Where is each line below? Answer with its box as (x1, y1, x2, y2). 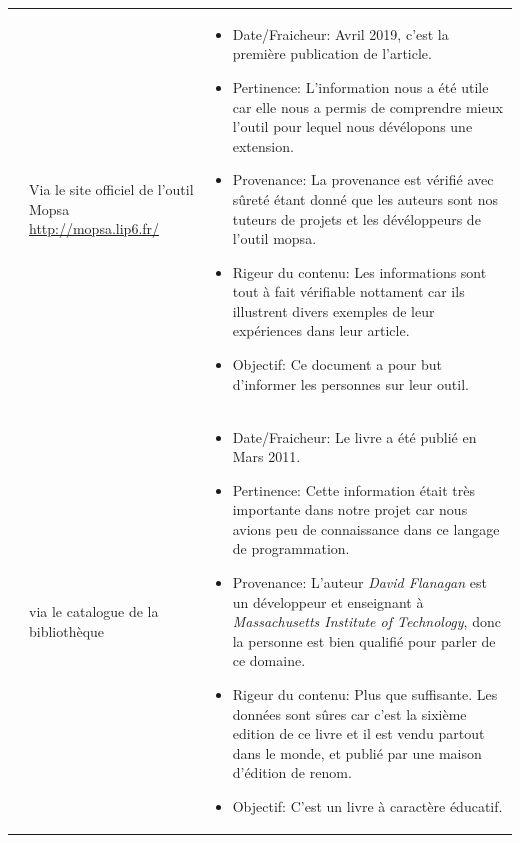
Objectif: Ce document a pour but (232, 354, 443, 375)
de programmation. (232, 538, 350, 559)
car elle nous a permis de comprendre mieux (232, 96, 503, 117)
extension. (232, 135, 294, 156)
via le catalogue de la (29, 601, 159, 622)
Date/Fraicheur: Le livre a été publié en (232, 426, 477, 447)
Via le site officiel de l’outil (29, 179, 194, 200)
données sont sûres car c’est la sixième (232, 703, 467, 724)
